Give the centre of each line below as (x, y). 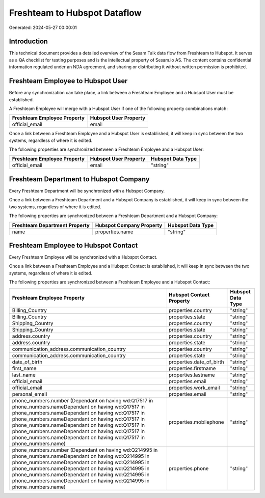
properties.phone (188, 468)
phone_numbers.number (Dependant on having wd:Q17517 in (82, 400)
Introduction (28, 41)
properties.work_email (194, 387)
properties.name (114, 232)
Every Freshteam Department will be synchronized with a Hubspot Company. (87, 191)
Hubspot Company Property (129, 225)
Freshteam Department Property (51, 225)
